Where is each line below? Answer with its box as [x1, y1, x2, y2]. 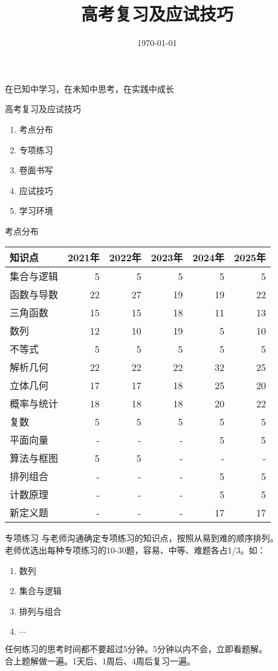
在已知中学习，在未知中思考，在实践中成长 [5, 82, 174, 95]
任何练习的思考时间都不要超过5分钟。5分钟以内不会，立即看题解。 [5, 643, 267, 655]
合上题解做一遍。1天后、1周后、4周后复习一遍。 [5, 655, 195, 667]
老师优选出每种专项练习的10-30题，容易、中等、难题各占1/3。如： [5, 544, 266, 556]
